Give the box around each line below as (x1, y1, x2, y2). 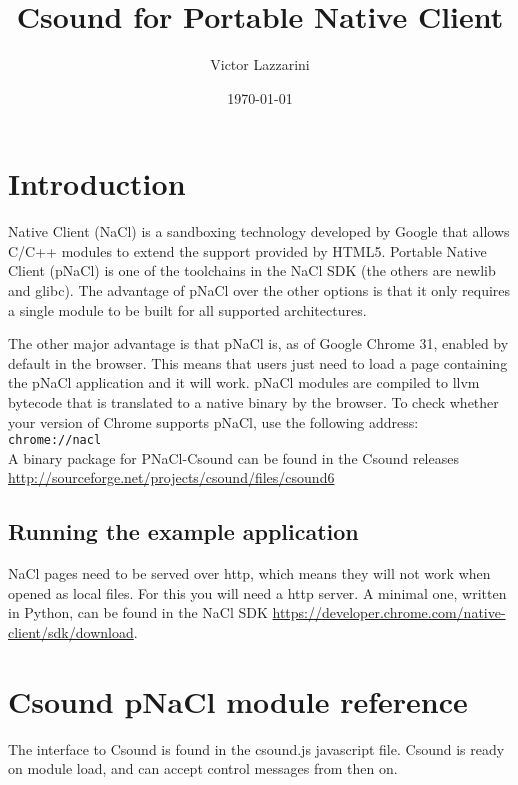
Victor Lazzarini (210, 54, 310, 75)
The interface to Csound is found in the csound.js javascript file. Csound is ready (8, 738, 505, 759)
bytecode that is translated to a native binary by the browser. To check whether (8, 392, 499, 412)
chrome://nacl (8, 433, 102, 448)
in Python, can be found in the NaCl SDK (8, 602, 268, 623)
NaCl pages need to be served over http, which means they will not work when (8, 563, 491, 584)
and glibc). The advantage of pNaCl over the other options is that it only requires (8, 280, 511, 301)
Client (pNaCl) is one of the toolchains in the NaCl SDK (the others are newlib (8, 260, 496, 281)
